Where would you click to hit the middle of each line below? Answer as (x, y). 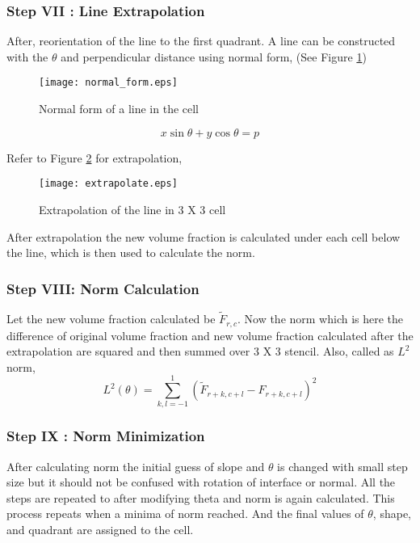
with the (27, 56)
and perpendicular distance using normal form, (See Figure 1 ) (214, 56)
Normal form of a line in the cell (119, 109)
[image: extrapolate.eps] (108, 184)
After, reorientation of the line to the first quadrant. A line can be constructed (201, 41)
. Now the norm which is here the (320, 319)
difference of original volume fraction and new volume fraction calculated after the (210, 335)
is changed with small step (342, 466)
